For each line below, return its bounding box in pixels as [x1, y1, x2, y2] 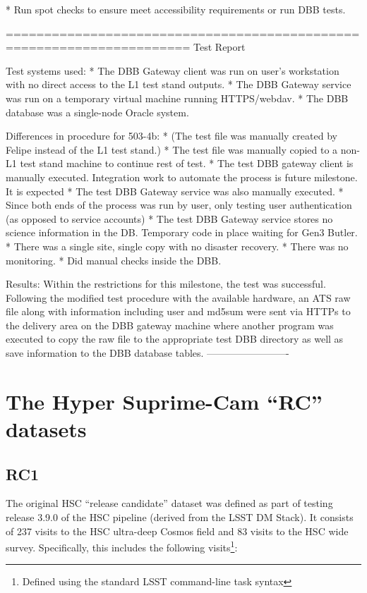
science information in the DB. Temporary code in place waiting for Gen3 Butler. [6, 225, 358, 240]
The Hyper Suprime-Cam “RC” [6, 386, 323, 415]
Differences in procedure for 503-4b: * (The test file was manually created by [6, 128, 337, 143]
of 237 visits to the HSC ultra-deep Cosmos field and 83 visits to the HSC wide [6, 523, 349, 538]
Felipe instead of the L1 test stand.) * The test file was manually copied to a [6, 142, 338, 157]
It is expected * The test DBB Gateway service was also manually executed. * [6, 183, 344, 198]
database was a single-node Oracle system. [6, 104, 189, 119]
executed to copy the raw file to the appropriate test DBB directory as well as [6, 331, 344, 346]
